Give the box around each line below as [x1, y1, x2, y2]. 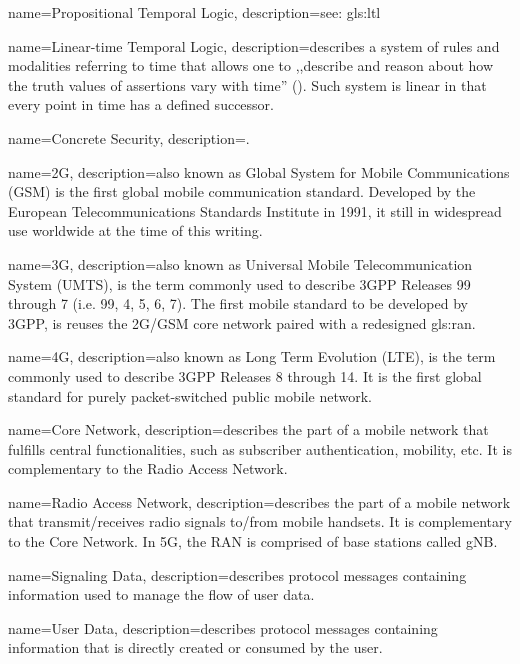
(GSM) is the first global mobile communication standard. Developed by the [8, 181, 476, 202]
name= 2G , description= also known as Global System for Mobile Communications [8, 161, 510, 182]
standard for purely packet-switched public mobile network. [8, 385, 372, 406]
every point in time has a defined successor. [8, 94, 274, 115]
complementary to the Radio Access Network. [8, 458, 288, 479]
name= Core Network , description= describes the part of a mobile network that [8, 419, 489, 440]
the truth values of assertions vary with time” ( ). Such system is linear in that [8, 74, 487, 95]
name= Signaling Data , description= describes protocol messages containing [8, 564, 467, 585]
